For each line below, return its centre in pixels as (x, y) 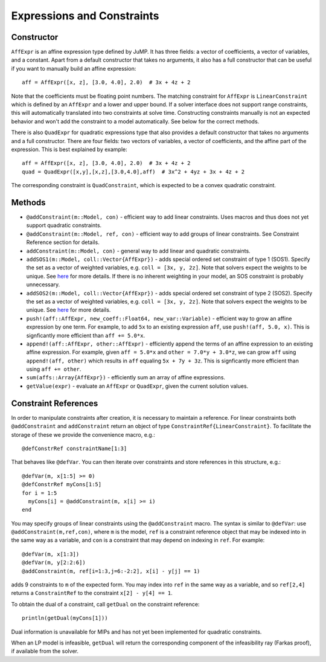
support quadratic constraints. (64, 225)
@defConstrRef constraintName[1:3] (75, 448)
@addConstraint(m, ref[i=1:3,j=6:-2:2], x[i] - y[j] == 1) (111, 571)
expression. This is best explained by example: (69, 149)
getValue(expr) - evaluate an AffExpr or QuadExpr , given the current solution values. (137, 386)
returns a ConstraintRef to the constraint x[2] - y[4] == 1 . (92, 593)
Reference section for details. (63, 242)
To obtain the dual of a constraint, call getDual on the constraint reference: (105, 604)
